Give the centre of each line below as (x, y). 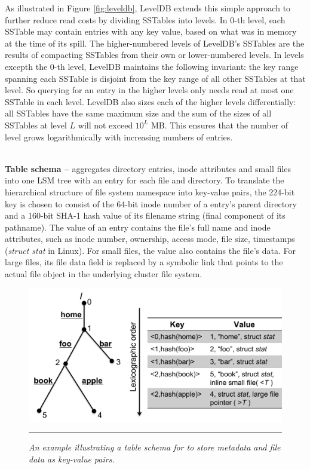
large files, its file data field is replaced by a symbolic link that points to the (144, 262)
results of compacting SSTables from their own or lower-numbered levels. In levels (154, 55)
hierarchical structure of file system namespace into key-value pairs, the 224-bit (150, 191)
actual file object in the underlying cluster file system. (104, 274)
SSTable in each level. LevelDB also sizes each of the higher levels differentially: (151, 101)
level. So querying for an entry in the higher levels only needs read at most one (149, 90)
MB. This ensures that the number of (220, 125)
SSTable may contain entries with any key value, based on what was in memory (151, 31)
